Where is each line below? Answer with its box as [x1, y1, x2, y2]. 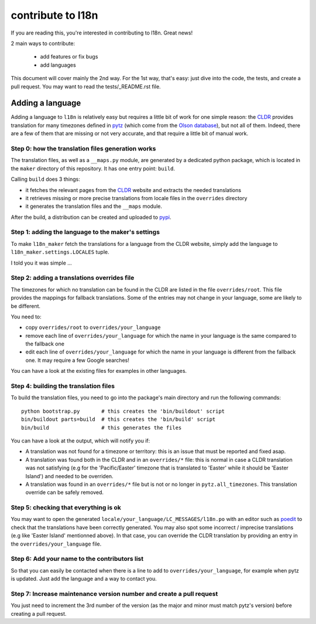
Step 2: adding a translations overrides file [11, 274, 135, 282]
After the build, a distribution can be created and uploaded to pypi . [11, 214, 171, 221]
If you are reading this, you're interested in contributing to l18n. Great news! [11, 29, 193, 36]
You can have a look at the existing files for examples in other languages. [11, 368, 187, 375]
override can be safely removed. [25, 489, 104, 496]
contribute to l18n [11, 9, 98, 22]
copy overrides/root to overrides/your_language [25, 324, 161, 331]
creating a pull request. [11, 610, 67, 617]
